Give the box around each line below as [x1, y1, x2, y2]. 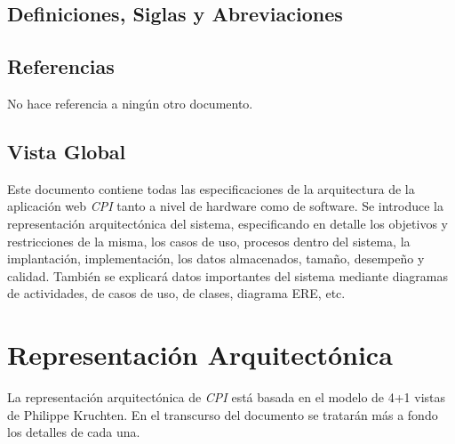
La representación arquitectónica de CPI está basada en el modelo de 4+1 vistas [7, 388, 446, 407]
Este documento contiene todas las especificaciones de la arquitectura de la [7, 179, 415, 198]
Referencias [7, 52, 115, 80]
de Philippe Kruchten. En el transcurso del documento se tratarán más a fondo [7, 405, 438, 424]
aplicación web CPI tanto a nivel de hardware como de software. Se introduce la [7, 197, 444, 215]
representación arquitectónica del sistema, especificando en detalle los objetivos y [7, 214, 448, 232]
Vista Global [7, 137, 126, 165]
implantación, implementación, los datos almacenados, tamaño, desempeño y [7, 249, 425, 268]
